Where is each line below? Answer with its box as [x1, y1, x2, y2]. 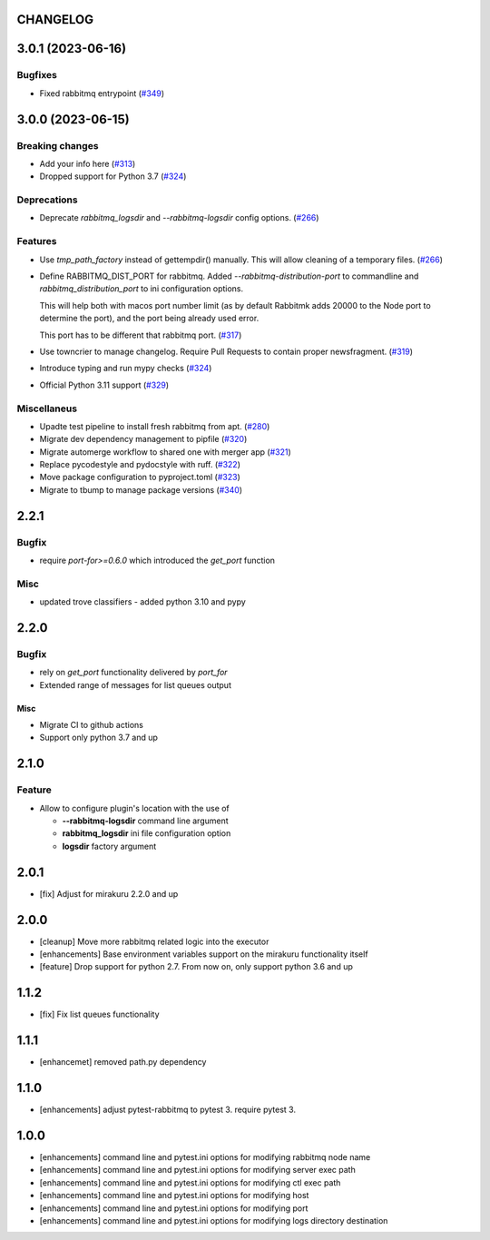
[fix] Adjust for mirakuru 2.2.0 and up [39, 888, 179, 899]
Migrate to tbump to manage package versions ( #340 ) [39, 484, 243, 495]
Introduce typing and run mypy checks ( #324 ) [39, 363, 212, 374]
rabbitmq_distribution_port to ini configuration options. [39, 283, 244, 294]
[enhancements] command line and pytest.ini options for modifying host [39, 1190, 309, 1201]
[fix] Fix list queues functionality [39, 1009, 160, 1020]
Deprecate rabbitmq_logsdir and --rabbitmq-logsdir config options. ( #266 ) [39, 212, 319, 223]
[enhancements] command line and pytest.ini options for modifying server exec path [39, 1165, 356, 1176]
